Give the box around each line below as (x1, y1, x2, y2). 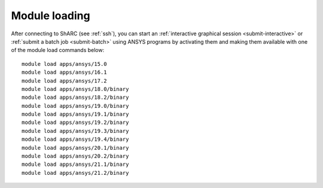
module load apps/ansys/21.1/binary (22, 161, 129, 168)
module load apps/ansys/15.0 (22, 60, 107, 67)
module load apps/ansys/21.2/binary (22, 169, 129, 176)
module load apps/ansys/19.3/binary (22, 128, 129, 134)
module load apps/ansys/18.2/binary (22, 94, 129, 101)
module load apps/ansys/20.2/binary (22, 153, 129, 160)
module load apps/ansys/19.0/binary (22, 102, 129, 109)
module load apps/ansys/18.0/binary (22, 86, 129, 92)
